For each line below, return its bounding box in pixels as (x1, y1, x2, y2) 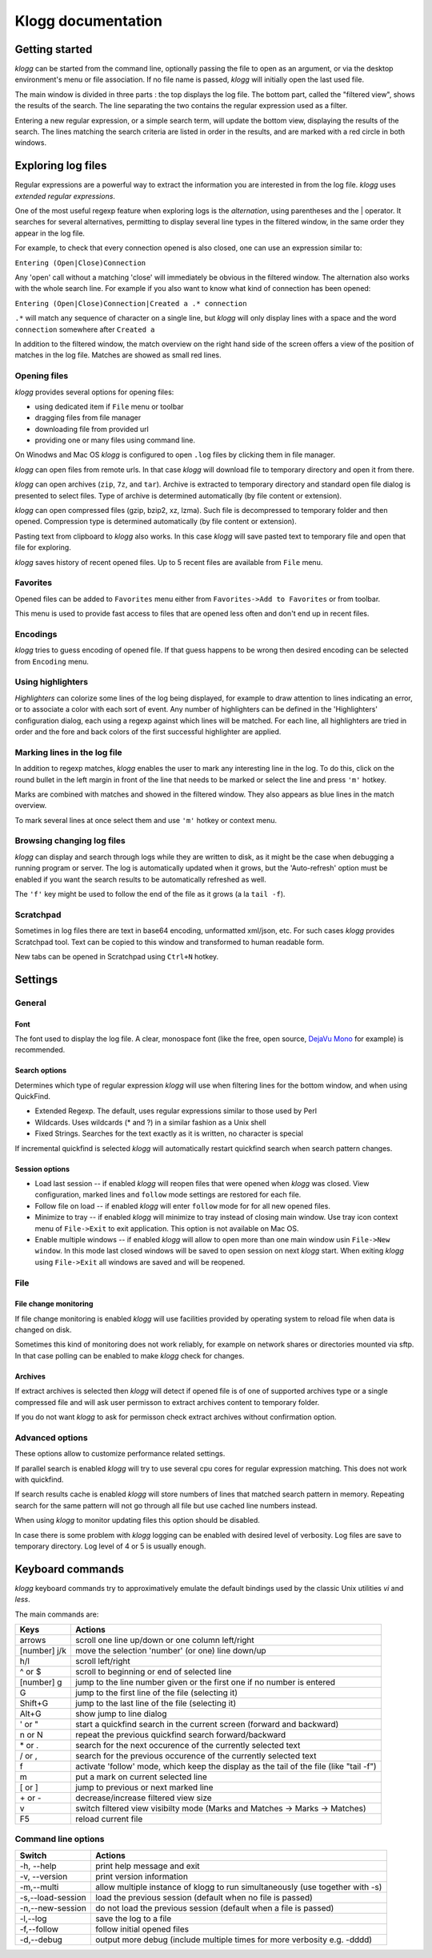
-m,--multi (19, 1881, 59, 1892)
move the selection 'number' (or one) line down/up (74, 1645, 267, 1656)
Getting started (14, 42, 93, 56)
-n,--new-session (19, 1902, 87, 1913)
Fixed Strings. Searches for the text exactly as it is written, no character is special (34, 1128, 304, 1138)
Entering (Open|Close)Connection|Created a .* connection (14, 299, 247, 308)
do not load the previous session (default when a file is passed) (94, 1902, 334, 1913)
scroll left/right (74, 1656, 131, 1666)
